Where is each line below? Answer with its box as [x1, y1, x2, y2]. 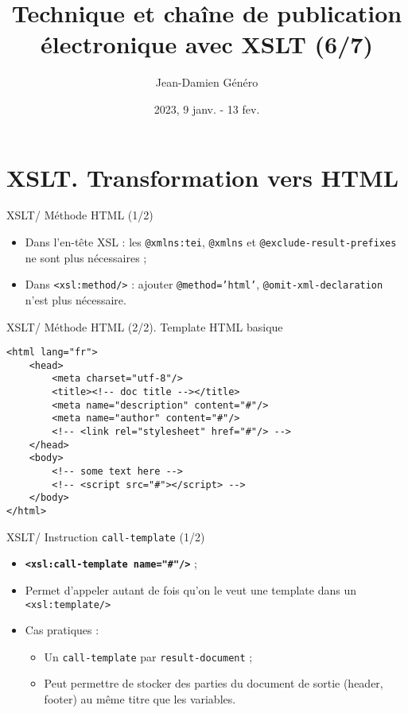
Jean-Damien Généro [155, 74, 258, 91]
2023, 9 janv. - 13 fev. [153, 100, 260, 117]
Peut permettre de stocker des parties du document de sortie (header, [44, 675, 383, 692]
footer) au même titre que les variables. [44, 691, 236, 707]
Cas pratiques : [25, 622, 99, 638]
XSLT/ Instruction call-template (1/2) [6, 528, 205, 544]
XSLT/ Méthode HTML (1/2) [6, 207, 153, 223]
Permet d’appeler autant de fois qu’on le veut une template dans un [25, 581, 356, 598]
